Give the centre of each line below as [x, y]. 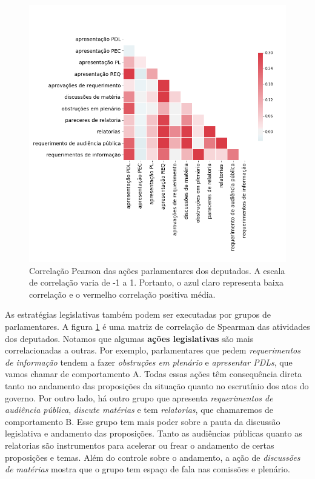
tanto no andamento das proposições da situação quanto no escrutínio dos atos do [157, 385]
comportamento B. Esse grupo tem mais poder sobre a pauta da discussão [143, 421]
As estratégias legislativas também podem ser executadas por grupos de [138, 314]
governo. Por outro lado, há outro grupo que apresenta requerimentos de [139, 397]
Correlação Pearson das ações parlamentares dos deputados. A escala [157, 270]
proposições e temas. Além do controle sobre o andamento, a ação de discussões [153, 457]
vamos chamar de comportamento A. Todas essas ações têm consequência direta [154, 374]
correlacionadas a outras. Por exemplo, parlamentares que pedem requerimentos [153, 350]
